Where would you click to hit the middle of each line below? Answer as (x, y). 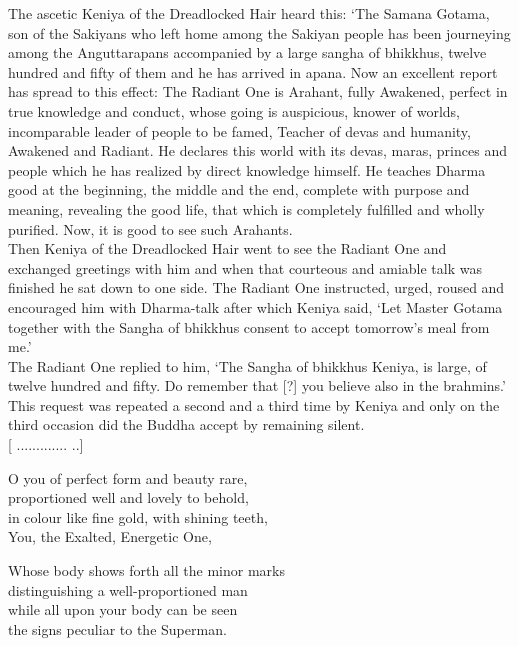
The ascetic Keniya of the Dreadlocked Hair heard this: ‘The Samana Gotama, (249, 13)
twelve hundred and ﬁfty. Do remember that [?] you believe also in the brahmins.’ (257, 385)
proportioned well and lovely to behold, (128, 497)
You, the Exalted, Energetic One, (110, 536)
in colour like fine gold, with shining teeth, (138, 516)
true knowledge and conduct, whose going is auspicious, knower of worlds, (234, 110)
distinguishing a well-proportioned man (128, 589)
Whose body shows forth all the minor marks (146, 570)
